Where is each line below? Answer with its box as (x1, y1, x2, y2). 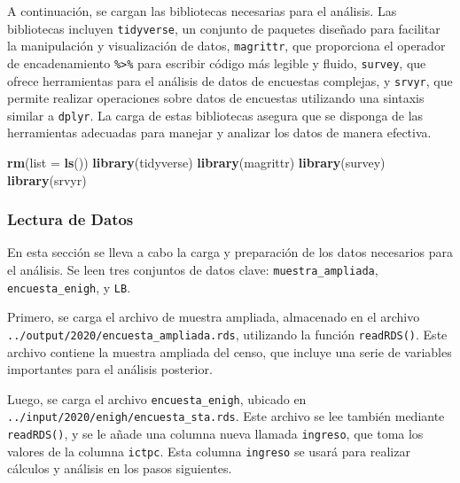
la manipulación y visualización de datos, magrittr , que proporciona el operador (7, 36, 446, 55)
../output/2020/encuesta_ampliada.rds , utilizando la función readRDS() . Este (7, 324, 448, 343)
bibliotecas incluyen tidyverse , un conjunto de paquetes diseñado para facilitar (7, 19, 441, 37)
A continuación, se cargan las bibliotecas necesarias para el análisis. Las (7, 2, 397, 19)
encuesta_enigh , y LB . (7, 277, 131, 296)
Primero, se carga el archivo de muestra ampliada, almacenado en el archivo (7, 308, 420, 326)
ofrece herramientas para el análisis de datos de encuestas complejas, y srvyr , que (7, 71, 453, 90)
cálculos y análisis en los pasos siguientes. (7, 459, 232, 478)
